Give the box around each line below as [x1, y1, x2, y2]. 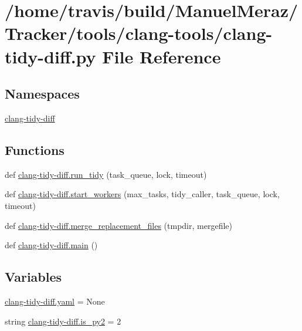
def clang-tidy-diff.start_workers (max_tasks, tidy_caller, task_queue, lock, [5, 188, 280, 200]
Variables [5, 268, 62, 286]
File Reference [102, 44, 221, 68]
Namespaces [5, 85, 80, 103]
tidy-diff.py [5, 44, 96, 68]
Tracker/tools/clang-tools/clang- [5, 21, 273, 45]
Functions [5, 140, 65, 158]
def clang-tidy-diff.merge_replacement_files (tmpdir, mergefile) [5, 219, 232, 231]
